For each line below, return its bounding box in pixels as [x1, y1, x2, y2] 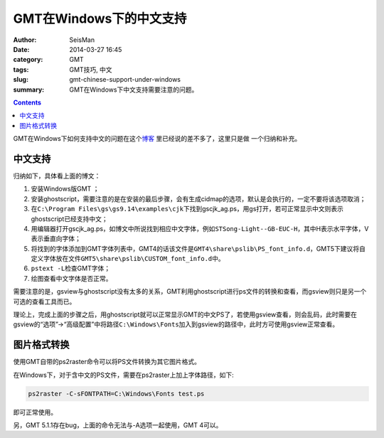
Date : [13, 45, 30, 53]
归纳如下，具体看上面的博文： [13, 171, 101, 180]
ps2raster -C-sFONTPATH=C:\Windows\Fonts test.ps [28, 390, 205, 397]
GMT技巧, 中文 [69, 65, 113, 74]
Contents [13, 98, 42, 107]
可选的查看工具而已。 [13, 297, 76, 306]
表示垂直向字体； [31, 235, 81, 243]
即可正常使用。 [13, 407, 57, 416]
